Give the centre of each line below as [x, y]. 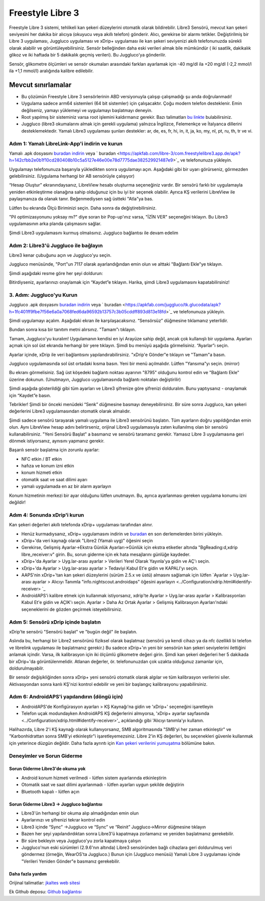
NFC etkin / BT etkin [42, 459]
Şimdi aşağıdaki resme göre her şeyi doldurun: [56, 273]
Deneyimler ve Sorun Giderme [46, 756]
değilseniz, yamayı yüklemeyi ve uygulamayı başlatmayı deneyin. [87, 110]
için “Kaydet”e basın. [30, 395]
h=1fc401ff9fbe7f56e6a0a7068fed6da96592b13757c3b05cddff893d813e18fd [88, 311]
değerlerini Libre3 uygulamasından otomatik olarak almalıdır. [70, 411]
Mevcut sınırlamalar [40, 85]
